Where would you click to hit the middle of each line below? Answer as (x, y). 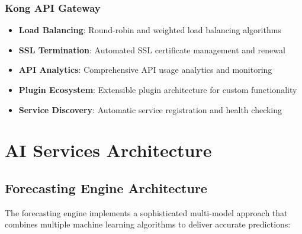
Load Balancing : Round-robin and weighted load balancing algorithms (150, 30)
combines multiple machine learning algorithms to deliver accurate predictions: (148, 224)
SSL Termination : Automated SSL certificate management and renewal (152, 49)
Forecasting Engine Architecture (106, 187)
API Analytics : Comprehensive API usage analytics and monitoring (145, 70)
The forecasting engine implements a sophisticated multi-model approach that (146, 212)
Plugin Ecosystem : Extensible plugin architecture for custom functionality (158, 89)
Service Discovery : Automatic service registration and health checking (150, 109)
